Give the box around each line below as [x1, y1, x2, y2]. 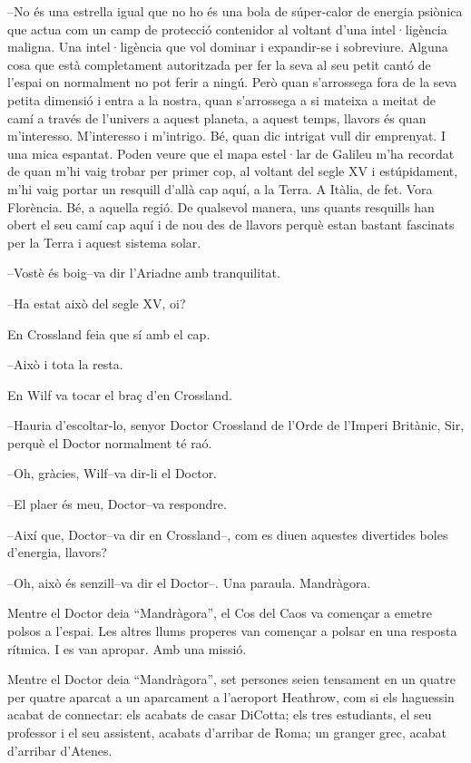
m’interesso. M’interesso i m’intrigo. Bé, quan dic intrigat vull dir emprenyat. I [7, 126, 446, 145]
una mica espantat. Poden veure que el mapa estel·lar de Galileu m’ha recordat [7, 143, 455, 162]
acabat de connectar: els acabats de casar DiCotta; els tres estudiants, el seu [7, 705, 432, 724]
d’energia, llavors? [7, 543, 107, 562]
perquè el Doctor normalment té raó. [7, 433, 212, 452]
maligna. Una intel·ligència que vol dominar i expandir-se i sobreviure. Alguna [7, 37, 448, 56]
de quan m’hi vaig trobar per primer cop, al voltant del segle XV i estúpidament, [7, 161, 458, 181]
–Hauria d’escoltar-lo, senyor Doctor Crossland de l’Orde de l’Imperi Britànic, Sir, [7, 416, 465, 435]
